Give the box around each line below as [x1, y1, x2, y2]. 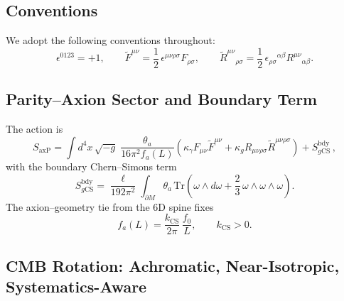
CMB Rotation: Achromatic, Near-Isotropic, [6, 254, 340, 276]
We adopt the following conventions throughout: [6, 33, 215, 48]
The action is [6, 121, 63, 136]
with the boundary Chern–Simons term [6, 159, 177, 174]
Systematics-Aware [6, 275, 147, 297]
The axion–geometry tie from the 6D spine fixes [6, 199, 214, 214]
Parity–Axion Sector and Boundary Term [6, 88, 318, 110]
